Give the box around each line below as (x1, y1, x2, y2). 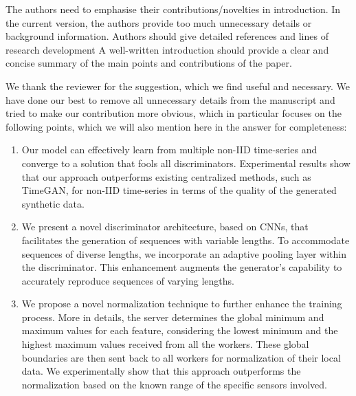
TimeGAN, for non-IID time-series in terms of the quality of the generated (21, 183, 337, 197)
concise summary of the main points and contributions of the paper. (5, 56, 292, 70)
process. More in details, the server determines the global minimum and (21, 309, 324, 324)
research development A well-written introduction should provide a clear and (5, 42, 329, 56)
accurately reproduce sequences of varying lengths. (21, 273, 234, 287)
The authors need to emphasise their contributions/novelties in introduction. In (5, 2, 341, 16)
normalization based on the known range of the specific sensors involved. (21, 377, 328, 391)
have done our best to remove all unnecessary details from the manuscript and (5, 92, 335, 107)
